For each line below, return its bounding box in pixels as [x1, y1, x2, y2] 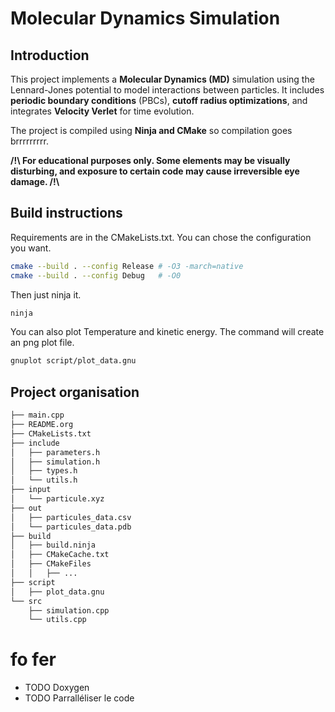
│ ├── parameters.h [10, 447, 101, 457]
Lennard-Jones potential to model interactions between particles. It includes [10, 84, 325, 96]
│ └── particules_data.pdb [10, 522, 132, 532]
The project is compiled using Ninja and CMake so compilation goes [10, 125, 293, 136]
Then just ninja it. [10, 288, 82, 301]
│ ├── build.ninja [10, 540, 97, 551]
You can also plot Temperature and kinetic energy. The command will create [10, 326, 325, 338]
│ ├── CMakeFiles [10, 559, 92, 569]
